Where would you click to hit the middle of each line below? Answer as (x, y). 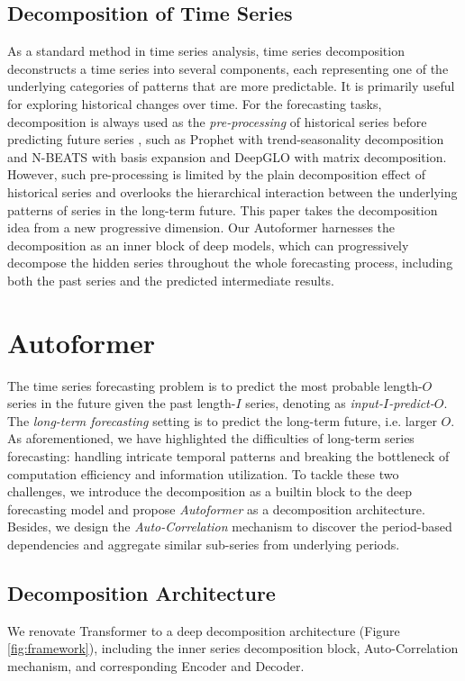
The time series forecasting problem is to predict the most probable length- (215, 385)
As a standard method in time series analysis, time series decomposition (206, 51)
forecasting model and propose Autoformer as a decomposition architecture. (216, 508)
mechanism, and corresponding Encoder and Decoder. (156, 665)
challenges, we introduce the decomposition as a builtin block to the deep (210, 491)
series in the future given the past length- (122, 403)
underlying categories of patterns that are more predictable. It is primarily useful (231, 86)
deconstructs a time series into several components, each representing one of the (228, 68)
